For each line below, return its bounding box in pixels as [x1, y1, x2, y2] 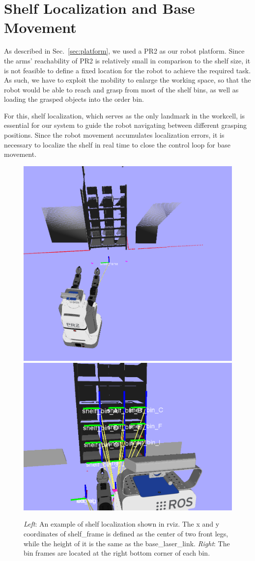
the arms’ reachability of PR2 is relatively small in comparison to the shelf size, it [4, 55, 251, 65]
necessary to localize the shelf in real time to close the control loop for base [4, 139, 230, 149]
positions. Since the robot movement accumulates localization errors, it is [4, 130, 225, 140]
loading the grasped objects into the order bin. [4, 94, 144, 104]
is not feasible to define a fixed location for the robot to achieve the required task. [4, 65, 251, 75]
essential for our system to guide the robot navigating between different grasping [4, 120, 247, 130]
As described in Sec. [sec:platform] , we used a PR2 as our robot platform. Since [4, 46, 245, 56]
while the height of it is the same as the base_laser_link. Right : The [24, 538, 230, 548]
